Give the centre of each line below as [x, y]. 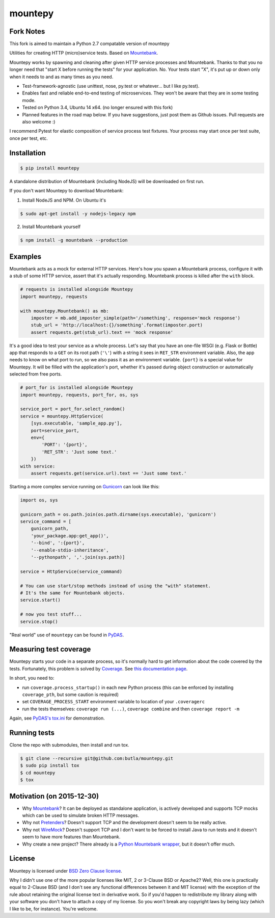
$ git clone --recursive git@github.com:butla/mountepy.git [97, 759]
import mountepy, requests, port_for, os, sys [79, 395]
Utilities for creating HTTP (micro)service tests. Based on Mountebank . [84, 53]
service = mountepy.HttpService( [62, 416]
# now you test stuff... [51, 614]
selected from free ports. [36, 374]
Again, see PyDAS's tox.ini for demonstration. [57, 718]
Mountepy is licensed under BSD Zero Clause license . [66, 871]
